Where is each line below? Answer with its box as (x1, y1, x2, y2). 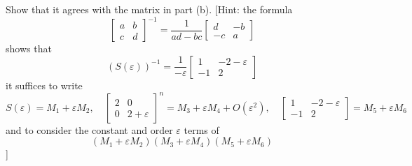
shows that (6, 41, 52, 56)
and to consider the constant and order (6, 122, 173, 137)
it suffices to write (6, 77, 83, 92)
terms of (184, 122, 219, 137)
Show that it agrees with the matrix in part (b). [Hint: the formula (6, 2, 293, 16)
